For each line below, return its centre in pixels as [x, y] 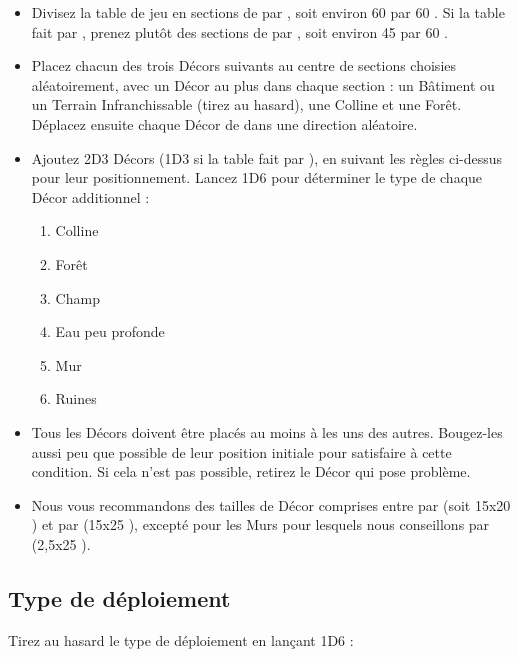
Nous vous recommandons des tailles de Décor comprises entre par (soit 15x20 [271, 504]
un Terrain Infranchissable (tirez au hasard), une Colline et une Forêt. [246, 104]
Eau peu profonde [110, 331]
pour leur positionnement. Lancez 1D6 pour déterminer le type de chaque [257, 177]
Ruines [76, 398]
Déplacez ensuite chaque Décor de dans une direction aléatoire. [224, 123]
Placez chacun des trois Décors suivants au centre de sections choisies [244, 65]
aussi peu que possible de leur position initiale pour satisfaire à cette [241, 451]
